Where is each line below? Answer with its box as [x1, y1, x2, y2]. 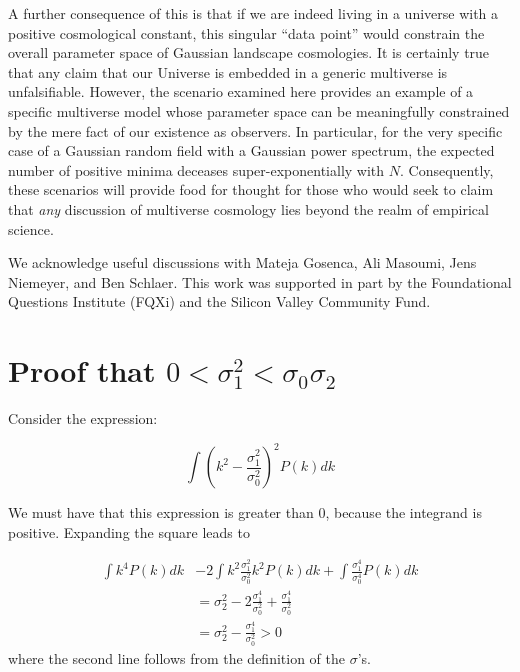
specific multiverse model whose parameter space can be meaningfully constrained [8, 100, 510, 121]
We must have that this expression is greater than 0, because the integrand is [8, 502, 482, 523]
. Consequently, [399, 159, 494, 180]
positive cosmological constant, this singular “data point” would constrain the [8, 22, 485, 43]
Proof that [8, 350, 156, 391]
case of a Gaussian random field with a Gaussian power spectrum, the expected [8, 140, 495, 161]
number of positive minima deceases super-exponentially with [8, 159, 385, 180]
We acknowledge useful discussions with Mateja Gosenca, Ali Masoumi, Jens [8, 252, 477, 273]
